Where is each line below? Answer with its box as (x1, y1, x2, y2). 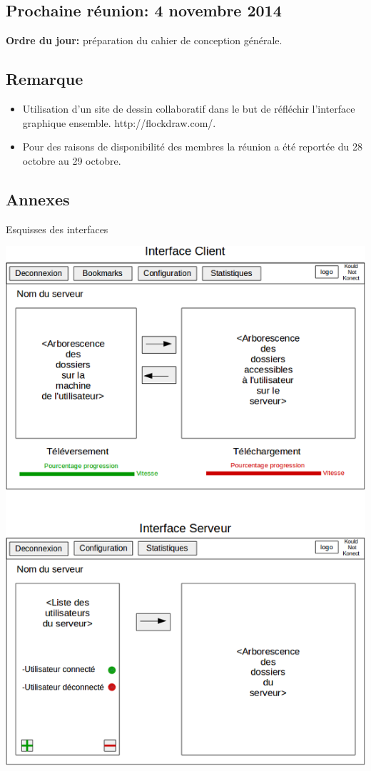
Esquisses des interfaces (6, 221, 108, 236)
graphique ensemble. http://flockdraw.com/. (22, 115, 216, 130)
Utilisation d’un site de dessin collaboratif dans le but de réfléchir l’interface (22, 101, 355, 116)
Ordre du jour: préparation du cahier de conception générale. (6, 33, 283, 48)
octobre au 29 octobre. (22, 153, 121, 168)
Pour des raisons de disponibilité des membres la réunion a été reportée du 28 (22, 139, 362, 154)
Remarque (6, 68, 83, 90)
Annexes (6, 188, 70, 210)
